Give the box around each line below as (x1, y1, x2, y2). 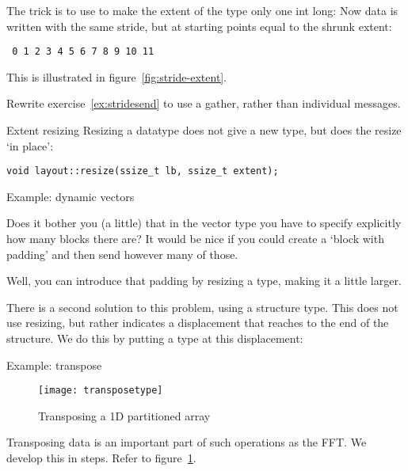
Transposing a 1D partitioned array (38, 407, 211, 424)
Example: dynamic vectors (6, 188, 135, 204)
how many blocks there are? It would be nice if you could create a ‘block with (6, 230, 384, 247)
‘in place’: (6, 137, 54, 154)
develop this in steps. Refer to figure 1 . (6, 450, 196, 466)
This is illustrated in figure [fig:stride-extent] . (6, 68, 227, 85)
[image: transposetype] (38, 385, 163, 397)
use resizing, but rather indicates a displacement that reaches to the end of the (6, 314, 389, 331)
